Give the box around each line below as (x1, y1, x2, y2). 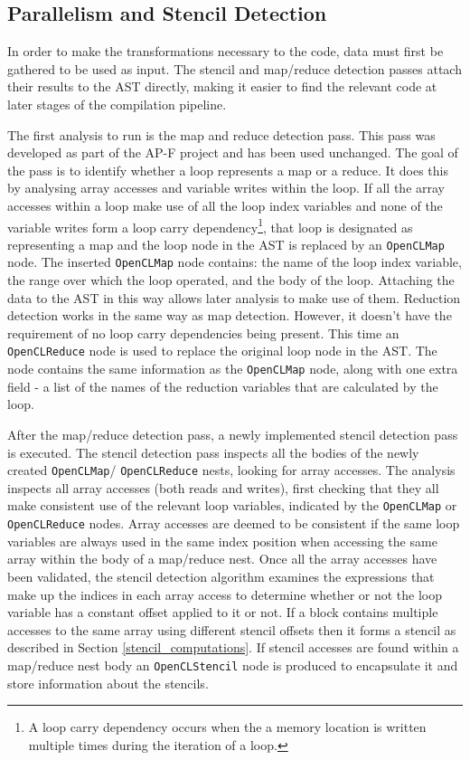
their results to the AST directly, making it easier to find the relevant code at (7, 77, 437, 96)
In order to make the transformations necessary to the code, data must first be (7, 42, 444, 61)
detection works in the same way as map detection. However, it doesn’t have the (7, 306, 452, 325)
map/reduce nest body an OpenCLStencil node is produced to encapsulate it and (7, 655, 458, 674)
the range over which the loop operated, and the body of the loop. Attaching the (7, 271, 455, 290)
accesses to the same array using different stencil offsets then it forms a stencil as (7, 620, 456, 639)
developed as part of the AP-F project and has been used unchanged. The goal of (7, 143, 458, 162)
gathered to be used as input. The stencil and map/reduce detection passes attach (7, 59, 462, 78)
